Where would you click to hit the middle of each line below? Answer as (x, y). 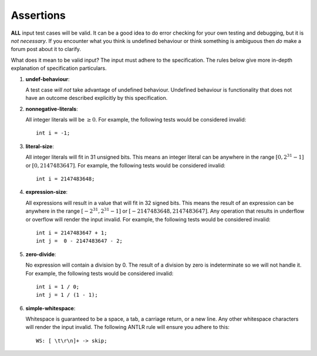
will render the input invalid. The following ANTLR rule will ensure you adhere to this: (128, 327)
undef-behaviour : (48, 79)
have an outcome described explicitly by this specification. (97, 98)
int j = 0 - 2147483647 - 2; (80, 241)
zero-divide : (41, 254)
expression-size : (46, 192)
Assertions (38, 15)
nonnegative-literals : (52, 109)
